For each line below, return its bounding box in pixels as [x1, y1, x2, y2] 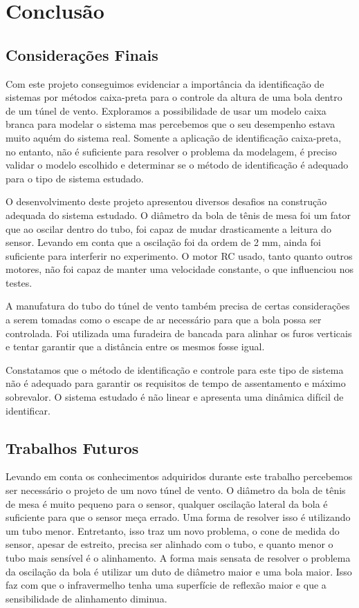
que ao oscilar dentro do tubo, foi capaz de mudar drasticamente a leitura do [6, 221, 331, 236]
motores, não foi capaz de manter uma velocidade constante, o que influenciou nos [6, 262, 354, 276]
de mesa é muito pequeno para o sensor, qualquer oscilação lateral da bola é [6, 496, 328, 511]
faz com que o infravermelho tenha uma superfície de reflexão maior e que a [6, 578, 326, 592]
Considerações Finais [6, 44, 158, 65]
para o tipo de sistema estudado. [6, 171, 144, 185]
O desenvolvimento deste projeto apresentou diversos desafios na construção [6, 194, 327, 209]
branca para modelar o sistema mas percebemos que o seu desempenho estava [6, 117, 335, 131]
